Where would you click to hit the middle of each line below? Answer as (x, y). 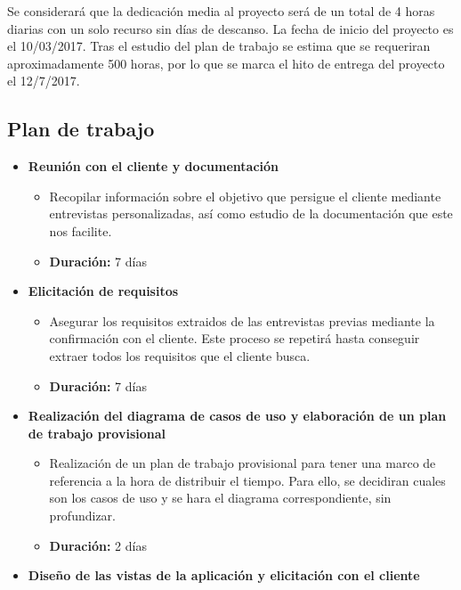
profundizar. (82, 516)
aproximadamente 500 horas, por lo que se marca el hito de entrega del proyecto (226, 63)
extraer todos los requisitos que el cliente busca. (180, 355)
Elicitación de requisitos (103, 291)
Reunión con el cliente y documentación (154, 166)
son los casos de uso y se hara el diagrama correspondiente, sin (220, 498)
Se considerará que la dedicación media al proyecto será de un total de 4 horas (221, 11)
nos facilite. (81, 230)
